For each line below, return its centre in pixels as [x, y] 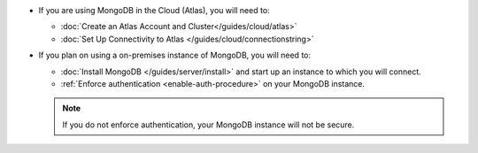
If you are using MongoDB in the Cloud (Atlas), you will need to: [154, 10]
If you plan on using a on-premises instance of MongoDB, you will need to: [175, 55]
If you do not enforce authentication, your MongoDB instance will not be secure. [208, 125]
